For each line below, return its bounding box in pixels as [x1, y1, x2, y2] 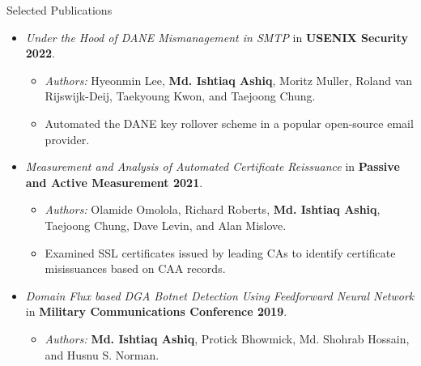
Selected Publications [6, 2, 113, 18]
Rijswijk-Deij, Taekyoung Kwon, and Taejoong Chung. [45, 87, 316, 104]
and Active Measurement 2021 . [25, 173, 203, 190]
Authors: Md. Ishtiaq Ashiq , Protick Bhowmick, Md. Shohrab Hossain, [45, 330, 410, 347]
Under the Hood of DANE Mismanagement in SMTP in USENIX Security [25, 28, 408, 45]
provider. [45, 130, 90, 147]
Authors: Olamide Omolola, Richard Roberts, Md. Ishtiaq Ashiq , [45, 201, 381, 218]
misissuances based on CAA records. [45, 260, 226, 277]
